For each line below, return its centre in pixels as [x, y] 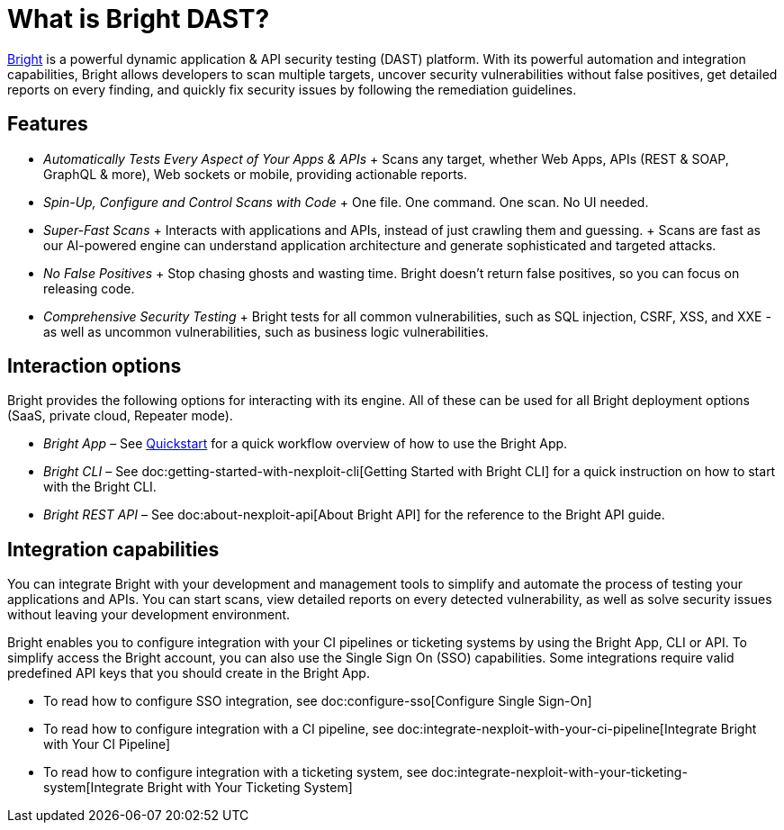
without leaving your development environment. [149, 615]
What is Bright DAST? [139, 19]
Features [48, 124]
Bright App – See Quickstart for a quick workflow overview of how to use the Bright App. [306, 444]
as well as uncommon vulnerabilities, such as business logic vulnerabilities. [266, 331]
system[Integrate [94, 788]
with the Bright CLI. [100, 487]
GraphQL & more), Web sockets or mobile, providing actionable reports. [255, 174]
